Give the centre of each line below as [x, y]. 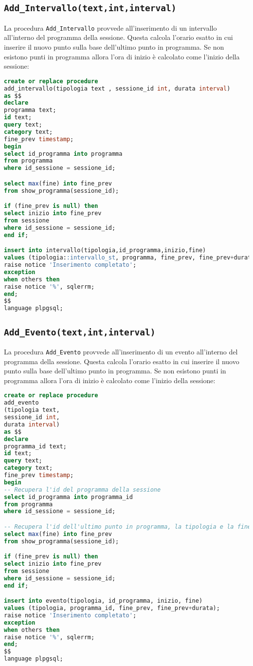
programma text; [30, 110]
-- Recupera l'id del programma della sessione [82, 490]
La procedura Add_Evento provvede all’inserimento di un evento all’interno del [121, 351]
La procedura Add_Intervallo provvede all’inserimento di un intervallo [110, 28]
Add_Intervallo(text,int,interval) [90, 8]
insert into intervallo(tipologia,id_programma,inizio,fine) [105, 250]
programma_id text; [35, 446]
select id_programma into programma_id [68, 497]
